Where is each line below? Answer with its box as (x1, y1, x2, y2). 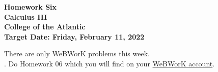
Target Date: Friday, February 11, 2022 (4, 31, 145, 42)
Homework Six (4, 2, 57, 12)
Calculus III (4, 11, 47, 22)
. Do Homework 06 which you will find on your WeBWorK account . (4, 58, 215, 68)
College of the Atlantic (4, 21, 86, 32)
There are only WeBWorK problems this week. (4, 48, 150, 59)
